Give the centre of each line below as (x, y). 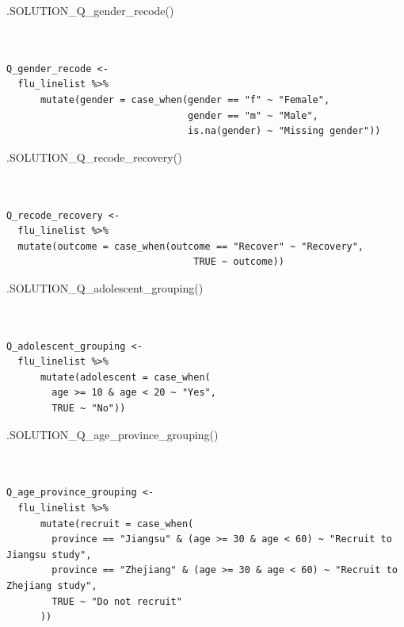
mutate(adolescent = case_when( (125, 377)
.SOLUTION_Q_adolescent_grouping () (105, 287)
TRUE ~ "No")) (89, 409)
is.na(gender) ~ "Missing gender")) (284, 131)
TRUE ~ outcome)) (239, 262)
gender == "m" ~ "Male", (253, 115)
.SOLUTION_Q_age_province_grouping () (112, 434)
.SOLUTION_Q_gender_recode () (90, 10)
